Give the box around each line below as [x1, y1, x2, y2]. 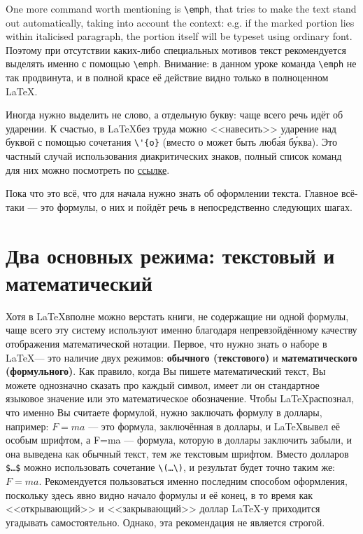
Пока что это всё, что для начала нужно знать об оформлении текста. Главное [6, 186, 339, 200]
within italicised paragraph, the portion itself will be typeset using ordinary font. [6, 29, 353, 43]
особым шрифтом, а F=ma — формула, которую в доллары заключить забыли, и [6, 432, 352, 447]
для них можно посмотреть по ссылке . [6, 162, 170, 177]
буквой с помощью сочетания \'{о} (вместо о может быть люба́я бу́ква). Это [6, 135, 337, 149]
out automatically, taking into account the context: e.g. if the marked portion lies [6, 15, 355, 29]
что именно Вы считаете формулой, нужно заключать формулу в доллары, [6, 404, 322, 419]
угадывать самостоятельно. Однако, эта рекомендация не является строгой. [6, 514, 325, 529]
